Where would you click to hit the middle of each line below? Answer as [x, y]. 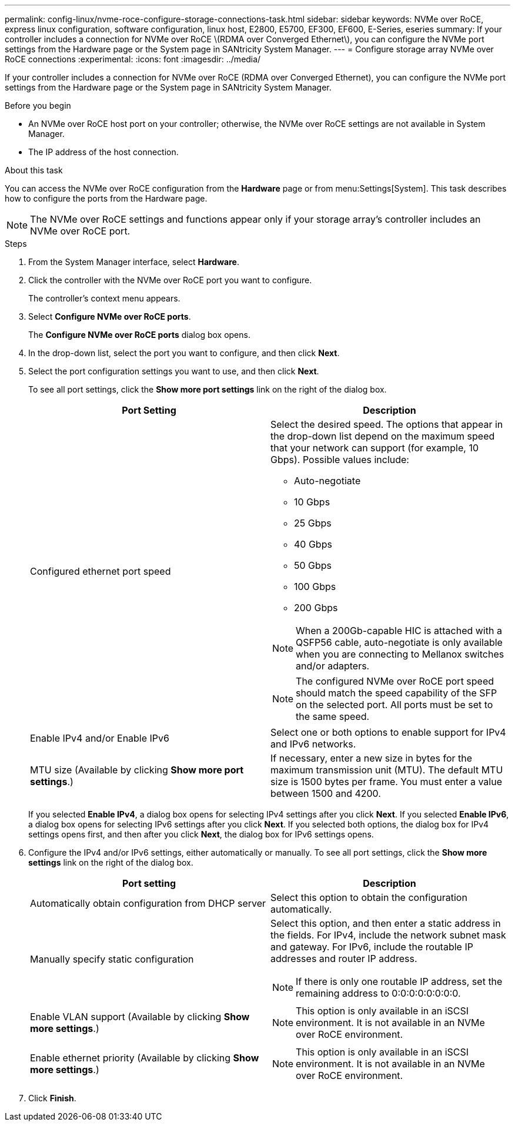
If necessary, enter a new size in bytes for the [372, 758]
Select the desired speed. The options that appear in [387, 424]
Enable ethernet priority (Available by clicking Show [145, 1058]
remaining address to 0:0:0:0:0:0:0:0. [378, 993]
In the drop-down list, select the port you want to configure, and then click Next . [184, 353]
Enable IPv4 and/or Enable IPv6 [100, 738]
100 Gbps [315, 587]
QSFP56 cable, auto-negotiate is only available [399, 642]
